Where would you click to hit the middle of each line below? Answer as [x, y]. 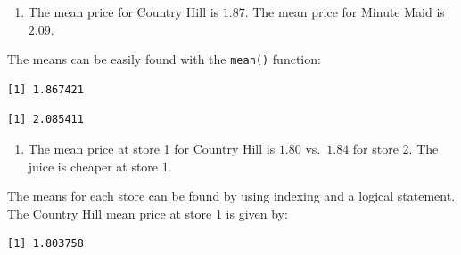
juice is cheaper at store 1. [100, 166]
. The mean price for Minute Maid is [345, 12]
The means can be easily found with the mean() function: [164, 59]
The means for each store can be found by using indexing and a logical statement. [231, 196]
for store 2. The [395, 149]
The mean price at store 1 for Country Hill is [152, 149]
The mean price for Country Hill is [123, 12]
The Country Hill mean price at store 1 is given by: [148, 213]
